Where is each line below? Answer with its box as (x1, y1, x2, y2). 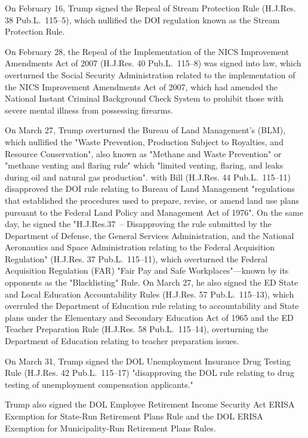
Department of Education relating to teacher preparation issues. (5, 335, 239, 347)
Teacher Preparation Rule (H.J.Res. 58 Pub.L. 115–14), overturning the (5, 323, 269, 335)
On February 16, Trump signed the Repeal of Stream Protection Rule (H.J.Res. (5, 2, 296, 14)
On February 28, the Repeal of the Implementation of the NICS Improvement (5, 45, 289, 57)
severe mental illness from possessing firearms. (5, 103, 173, 116)
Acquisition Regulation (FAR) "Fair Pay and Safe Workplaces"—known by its (5, 264, 289, 277)
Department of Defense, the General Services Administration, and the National (5, 229, 294, 241)
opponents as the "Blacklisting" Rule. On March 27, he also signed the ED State (5, 276, 298, 289)
